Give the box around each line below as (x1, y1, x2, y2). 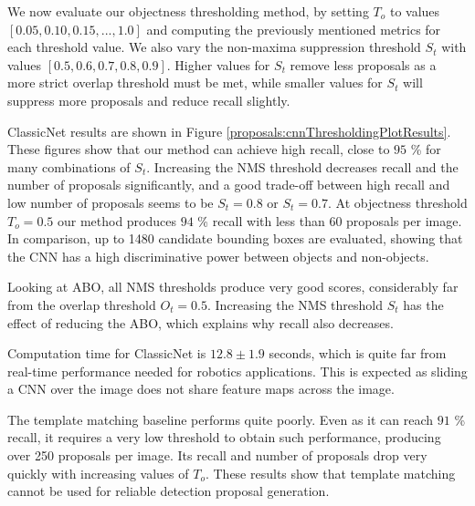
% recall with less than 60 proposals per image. (197, 211, 462, 230)
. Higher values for (166, 55, 270, 74)
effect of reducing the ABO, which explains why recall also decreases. (7, 313, 394, 332)
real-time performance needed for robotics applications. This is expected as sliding (7, 361, 468, 380)
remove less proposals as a (290, 55, 437, 74)
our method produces (57, 211, 177, 230)
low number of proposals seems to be (7, 192, 214, 212)
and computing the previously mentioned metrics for (146, 19, 441, 38)
